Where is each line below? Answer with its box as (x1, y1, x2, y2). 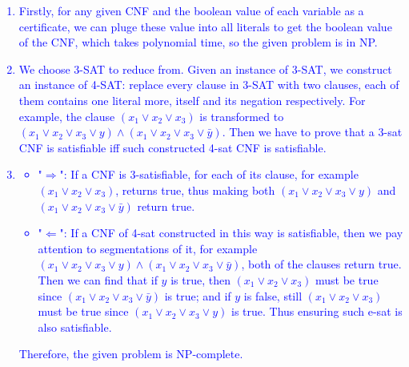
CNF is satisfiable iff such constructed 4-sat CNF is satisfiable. (18, 139, 327, 155)
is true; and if (164, 287, 231, 304)
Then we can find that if (38, 271, 158, 288)
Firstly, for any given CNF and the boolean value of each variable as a (18, 2, 364, 18)
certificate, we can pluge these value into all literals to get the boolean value (18, 18, 392, 34)
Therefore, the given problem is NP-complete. (18, 345, 243, 362)
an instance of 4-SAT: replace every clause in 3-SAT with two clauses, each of (18, 76, 399, 93)
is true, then (170, 271, 231, 288)
